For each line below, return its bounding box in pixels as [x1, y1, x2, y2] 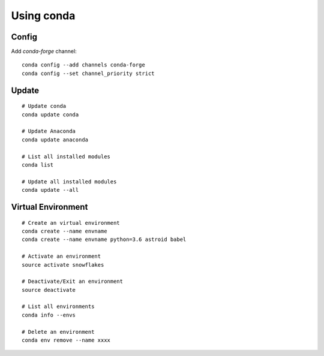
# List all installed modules [22, 153, 111, 160]
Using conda [11, 9, 76, 22]
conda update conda [22, 111, 79, 118]
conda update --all [22, 186, 79, 194]
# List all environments [22, 303, 95, 310]
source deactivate [22, 286, 76, 293]
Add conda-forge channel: [11, 48, 77, 55]
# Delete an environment [22, 328, 95, 335]
